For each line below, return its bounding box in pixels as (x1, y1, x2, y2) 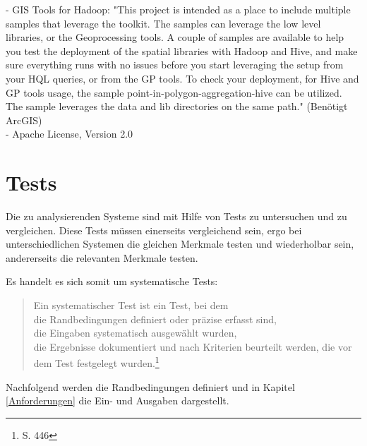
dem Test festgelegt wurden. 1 (33, 354, 160, 370)
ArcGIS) (6, 112, 42, 127)
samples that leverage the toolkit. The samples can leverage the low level (6, 16, 321, 30)
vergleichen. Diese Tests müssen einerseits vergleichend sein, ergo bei (6, 222, 302, 237)
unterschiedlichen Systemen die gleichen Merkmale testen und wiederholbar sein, (6, 236, 354, 251)
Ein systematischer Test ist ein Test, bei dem (33, 298, 229, 313)
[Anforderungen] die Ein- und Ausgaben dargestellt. (6, 393, 229, 408)
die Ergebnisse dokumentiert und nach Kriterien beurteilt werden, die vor (33, 339, 352, 354)
